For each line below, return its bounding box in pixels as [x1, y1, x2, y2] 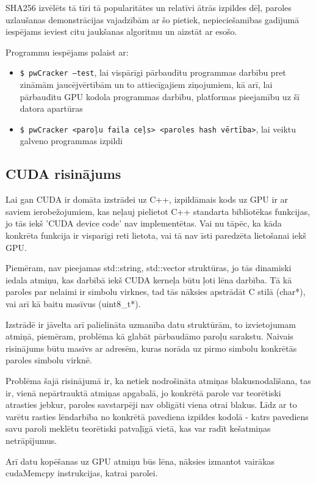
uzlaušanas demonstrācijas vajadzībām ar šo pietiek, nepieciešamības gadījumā [5, 13, 300, 26]
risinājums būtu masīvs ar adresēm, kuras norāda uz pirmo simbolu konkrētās [5, 341, 297, 354]
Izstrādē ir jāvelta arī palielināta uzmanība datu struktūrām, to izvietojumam [5, 318, 296, 330]
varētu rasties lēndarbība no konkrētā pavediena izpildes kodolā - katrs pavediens [5, 410, 309, 423]
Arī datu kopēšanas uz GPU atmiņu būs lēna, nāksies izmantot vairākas [5, 454, 275, 467]
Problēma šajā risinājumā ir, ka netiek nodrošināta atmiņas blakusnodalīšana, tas [5, 374, 311, 387]
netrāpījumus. [5, 434, 57, 446]
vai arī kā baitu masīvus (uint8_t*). [5, 297, 141, 310]
